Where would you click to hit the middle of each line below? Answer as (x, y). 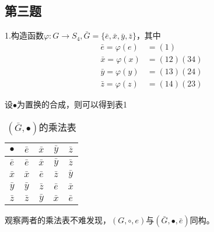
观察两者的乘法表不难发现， (58, 220)
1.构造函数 (24, 35)
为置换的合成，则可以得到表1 (72, 104)
